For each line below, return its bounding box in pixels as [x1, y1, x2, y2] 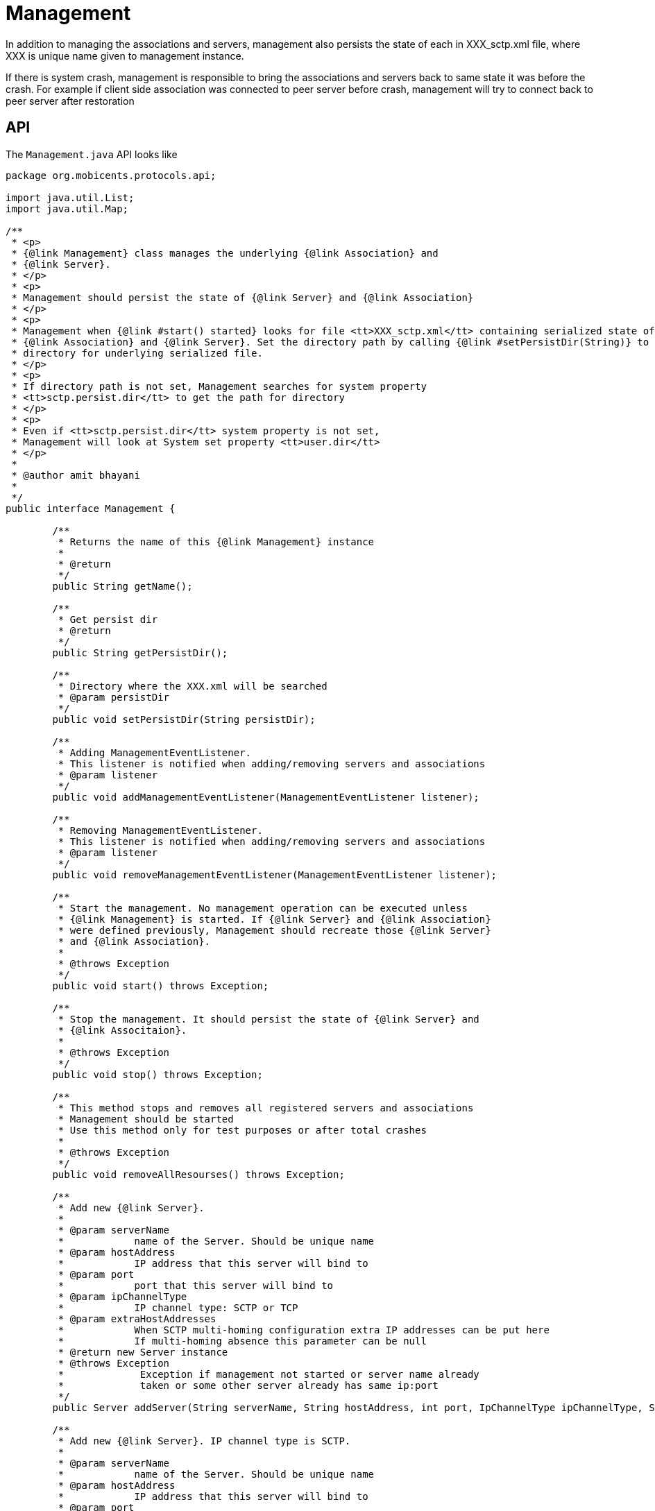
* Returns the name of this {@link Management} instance [58, 536, 375, 547]
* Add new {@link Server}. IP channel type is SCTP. [58, 1435, 351, 1446]
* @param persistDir [58, 691, 170, 703]
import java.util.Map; [6, 203, 129, 214]
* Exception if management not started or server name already [58, 1368, 479, 1380]
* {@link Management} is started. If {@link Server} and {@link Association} [58, 913, 491, 925]
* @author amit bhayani [11, 469, 140, 481]
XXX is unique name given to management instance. [6, 49, 244, 62]
